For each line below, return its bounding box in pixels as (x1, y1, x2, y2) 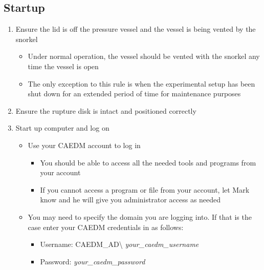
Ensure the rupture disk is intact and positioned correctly (15, 105, 196, 116)
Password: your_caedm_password (40, 256, 145, 266)
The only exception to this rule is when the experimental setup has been (28, 78, 255, 89)
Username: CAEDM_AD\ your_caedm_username (40, 239, 199, 250)
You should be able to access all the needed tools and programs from (40, 157, 256, 168)
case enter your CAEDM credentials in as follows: (28, 221, 184, 232)
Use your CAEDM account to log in (28, 139, 141, 150)
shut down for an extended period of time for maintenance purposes (28, 88, 241, 99)
